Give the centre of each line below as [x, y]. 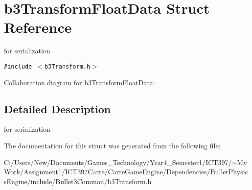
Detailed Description [57, 108]
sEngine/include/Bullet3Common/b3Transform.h [78, 181]
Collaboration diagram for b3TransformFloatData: [80, 82]
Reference [38, 27]
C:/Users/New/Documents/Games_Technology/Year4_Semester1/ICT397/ [118, 162]
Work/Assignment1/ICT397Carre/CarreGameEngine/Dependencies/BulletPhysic [126, 172]
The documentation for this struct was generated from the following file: [112, 145]
